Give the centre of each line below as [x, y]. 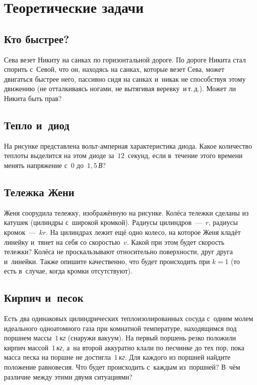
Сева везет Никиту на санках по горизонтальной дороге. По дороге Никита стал [125, 59]
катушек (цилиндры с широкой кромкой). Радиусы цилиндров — [103, 222]
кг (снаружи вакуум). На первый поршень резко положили [148, 338]
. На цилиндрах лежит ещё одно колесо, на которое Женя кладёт [143, 232]
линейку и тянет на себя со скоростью [62, 242]
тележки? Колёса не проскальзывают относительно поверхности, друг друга [119, 251]
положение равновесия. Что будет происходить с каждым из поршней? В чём [122, 367]
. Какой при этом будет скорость [175, 242]
